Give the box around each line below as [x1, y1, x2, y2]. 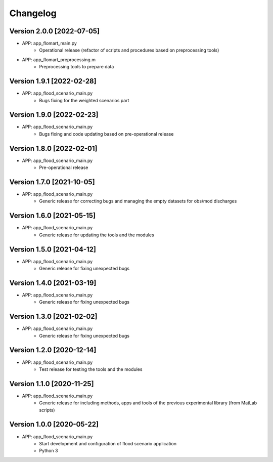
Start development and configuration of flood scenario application [39, 440, 177, 446]
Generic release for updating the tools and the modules [39, 232, 154, 238]
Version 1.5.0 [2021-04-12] [9, 245, 96, 254]
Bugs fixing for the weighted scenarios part [39, 97, 129, 103]
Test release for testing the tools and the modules [39, 366, 143, 372]
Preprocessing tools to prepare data [39, 64, 114, 70]
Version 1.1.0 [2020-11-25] [9, 380, 94, 388]
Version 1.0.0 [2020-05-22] [9, 420, 99, 429]
